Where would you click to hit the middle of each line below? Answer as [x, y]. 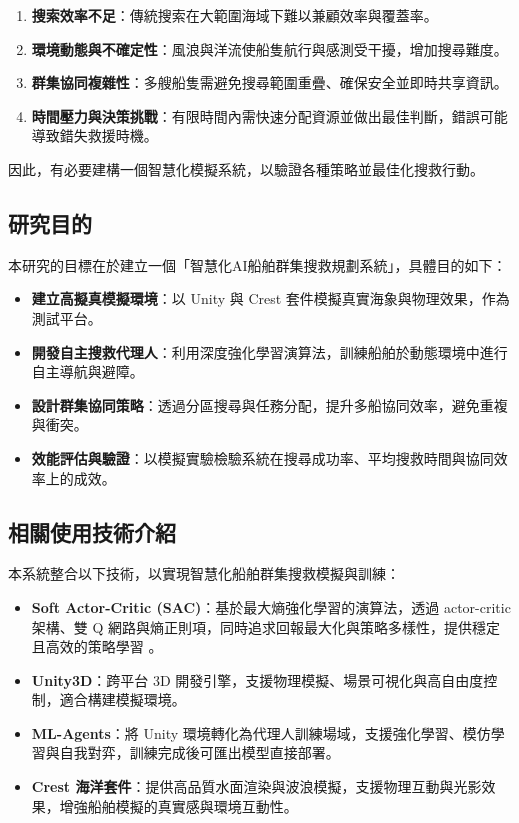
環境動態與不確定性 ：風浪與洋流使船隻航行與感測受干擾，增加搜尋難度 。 [269, 48]
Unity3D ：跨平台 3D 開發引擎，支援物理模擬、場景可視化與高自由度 [257, 679]
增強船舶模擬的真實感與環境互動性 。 [178, 805]
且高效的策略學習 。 [97, 646]
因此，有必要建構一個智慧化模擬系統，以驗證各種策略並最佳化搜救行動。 [246, 168]
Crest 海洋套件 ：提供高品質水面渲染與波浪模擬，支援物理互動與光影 [256, 786]
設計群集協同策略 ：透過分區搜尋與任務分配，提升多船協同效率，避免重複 [269, 404]
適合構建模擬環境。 [122, 699]
